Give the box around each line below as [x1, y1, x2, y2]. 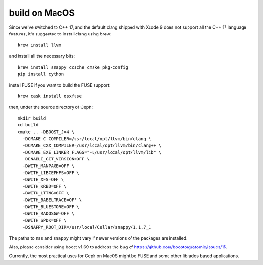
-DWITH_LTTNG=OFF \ [22, 190, 69, 196]
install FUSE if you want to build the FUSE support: [9, 82, 111, 88]
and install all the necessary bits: [9, 53, 75, 59]
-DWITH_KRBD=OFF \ [22, 183, 67, 189]
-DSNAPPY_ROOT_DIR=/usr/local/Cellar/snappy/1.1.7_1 [22, 224, 151, 230]
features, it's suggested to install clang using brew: [9, 31, 112, 36]
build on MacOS [9, 7, 75, 18]
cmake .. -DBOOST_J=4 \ [18, 129, 75, 135]
